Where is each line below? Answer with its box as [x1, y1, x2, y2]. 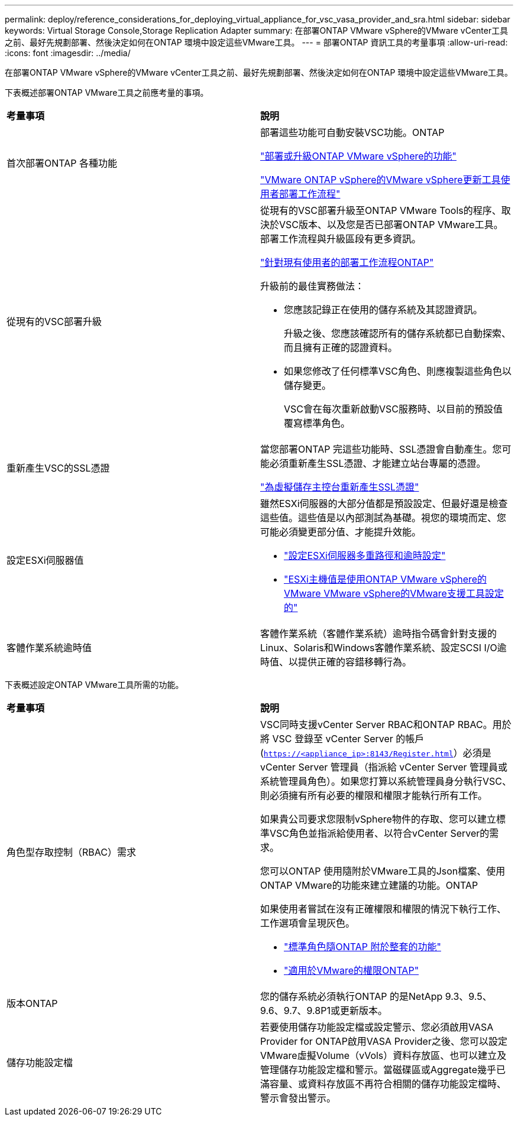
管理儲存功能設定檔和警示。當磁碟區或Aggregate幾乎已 [260, 1064, 506, 1075]
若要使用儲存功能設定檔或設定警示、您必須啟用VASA [260, 1021, 494, 1033]
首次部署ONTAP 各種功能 [7, 157, 118, 169]
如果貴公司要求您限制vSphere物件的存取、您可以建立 [260, 813, 496, 825]
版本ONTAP [7, 997, 58, 1009]
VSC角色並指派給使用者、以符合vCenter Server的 [270, 827, 490, 839]
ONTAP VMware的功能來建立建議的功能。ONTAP [260, 879, 478, 891]
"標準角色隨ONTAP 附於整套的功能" [284, 941, 441, 953]
